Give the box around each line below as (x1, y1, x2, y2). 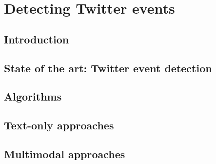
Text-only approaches (4, 118, 114, 133)
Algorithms (4, 89, 62, 104)
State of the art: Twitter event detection (4, 60, 212, 75)
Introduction (4, 31, 69, 46)
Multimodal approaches (4, 146, 125, 161)
